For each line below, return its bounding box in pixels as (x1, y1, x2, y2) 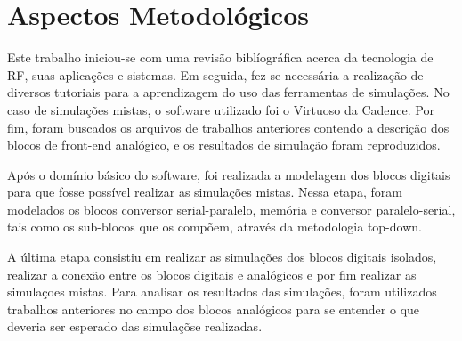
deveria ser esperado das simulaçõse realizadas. (7, 317, 263, 336)
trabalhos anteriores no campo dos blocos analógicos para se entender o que (7, 299, 420, 318)
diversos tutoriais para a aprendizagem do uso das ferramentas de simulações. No (7, 83, 450, 101)
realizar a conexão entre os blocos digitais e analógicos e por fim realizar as (7, 264, 417, 283)
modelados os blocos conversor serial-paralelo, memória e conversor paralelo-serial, (7, 199, 456, 218)
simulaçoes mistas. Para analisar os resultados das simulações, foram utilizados (7, 282, 437, 301)
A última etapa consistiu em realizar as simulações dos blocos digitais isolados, (7, 248, 437, 266)
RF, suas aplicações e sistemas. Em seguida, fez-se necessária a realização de (7, 65, 424, 84)
